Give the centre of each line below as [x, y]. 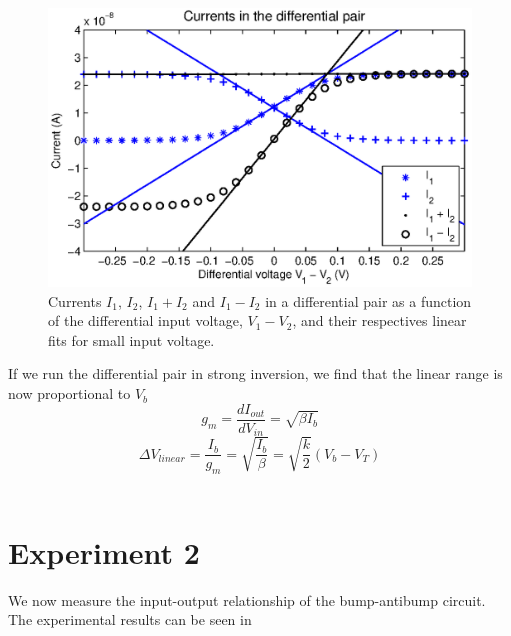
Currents [75, 300]
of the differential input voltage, [145, 320]
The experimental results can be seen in [130, 619]
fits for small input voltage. [131, 339]
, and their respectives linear [379, 320]
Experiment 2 [104, 551]
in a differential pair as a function [368, 300]
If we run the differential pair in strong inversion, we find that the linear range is [255, 373]
